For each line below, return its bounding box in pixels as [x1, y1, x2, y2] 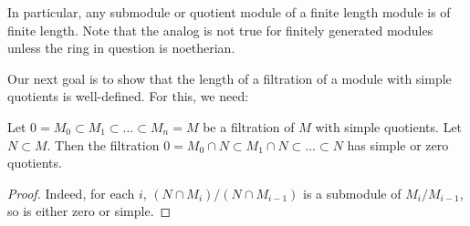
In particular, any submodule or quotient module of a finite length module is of [7, 3, 451, 21]
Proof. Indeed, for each [7, 183, 135, 202]
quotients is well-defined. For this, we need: [7, 87, 249, 106]
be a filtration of [203, 117, 295, 136]
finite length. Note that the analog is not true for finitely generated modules [7, 20, 433, 39]
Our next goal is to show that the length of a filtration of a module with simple [7, 68, 452, 87]
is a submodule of [303, 183, 402, 202]
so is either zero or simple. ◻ [7, 201, 172, 221]
